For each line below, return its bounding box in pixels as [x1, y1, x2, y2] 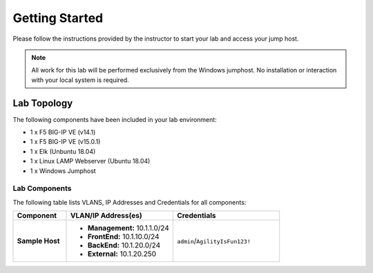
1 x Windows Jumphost [30, 166, 96, 175]
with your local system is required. [31, 76, 129, 84]
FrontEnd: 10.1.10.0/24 [87, 232, 160, 241]
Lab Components [12, 183, 72, 193]
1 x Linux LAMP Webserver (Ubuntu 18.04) [30, 157, 151, 165]
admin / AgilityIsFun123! [177, 236, 251, 246]
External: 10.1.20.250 [87, 249, 157, 259]
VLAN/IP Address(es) [70, 211, 142, 221]
